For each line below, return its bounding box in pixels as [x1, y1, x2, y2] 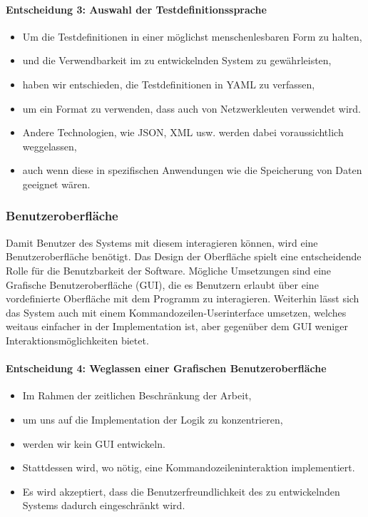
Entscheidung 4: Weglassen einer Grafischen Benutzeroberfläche [6, 361, 327, 376]
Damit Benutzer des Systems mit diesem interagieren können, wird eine [6, 235, 318, 250]
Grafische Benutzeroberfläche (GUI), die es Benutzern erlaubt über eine [6, 277, 319, 292]
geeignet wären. [22, 176, 91, 191]
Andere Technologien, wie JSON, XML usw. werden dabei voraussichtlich [22, 125, 344, 140]
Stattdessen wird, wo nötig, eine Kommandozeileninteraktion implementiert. [22, 460, 355, 475]
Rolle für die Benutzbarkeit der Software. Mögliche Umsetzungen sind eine [6, 262, 332, 277]
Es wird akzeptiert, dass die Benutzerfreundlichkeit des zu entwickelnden [22, 483, 340, 498]
